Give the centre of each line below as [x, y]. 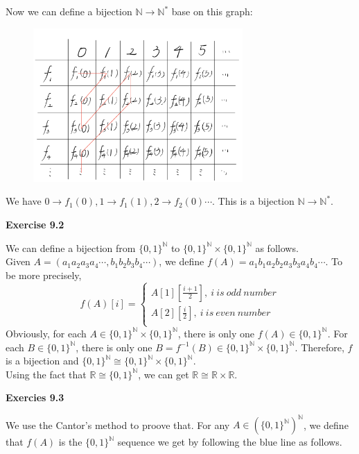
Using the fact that [46, 374]
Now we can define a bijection [69, 11]
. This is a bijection [253, 201]
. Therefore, [319, 347]
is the [70, 442]
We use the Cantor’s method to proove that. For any [118, 424]
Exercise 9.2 [35, 224]
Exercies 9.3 [35, 397]
